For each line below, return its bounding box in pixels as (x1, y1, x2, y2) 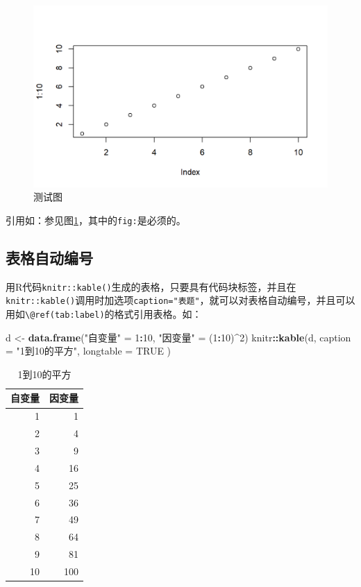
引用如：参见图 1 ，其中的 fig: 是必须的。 (6, 212, 186, 227)
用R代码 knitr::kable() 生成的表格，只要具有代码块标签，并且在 (6, 279, 296, 293)
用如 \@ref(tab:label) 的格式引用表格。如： (6, 307, 202, 321)
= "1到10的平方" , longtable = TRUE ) (6, 343, 171, 358)
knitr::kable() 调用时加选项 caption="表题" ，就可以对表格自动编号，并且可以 (6, 293, 355, 307)
